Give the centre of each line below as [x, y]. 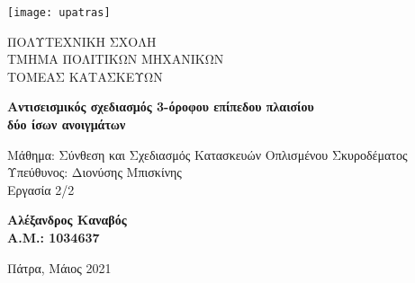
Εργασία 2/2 [41, 189]
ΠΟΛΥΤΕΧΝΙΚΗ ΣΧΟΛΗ [82, 41]
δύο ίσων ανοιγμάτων [67, 124]
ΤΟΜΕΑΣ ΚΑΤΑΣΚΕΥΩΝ [85, 76]
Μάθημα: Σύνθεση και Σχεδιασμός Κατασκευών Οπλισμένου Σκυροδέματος [207, 154]
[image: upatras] [59, 13]
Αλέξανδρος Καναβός [67, 220]
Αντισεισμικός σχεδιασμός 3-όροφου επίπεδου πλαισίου [161, 106]
